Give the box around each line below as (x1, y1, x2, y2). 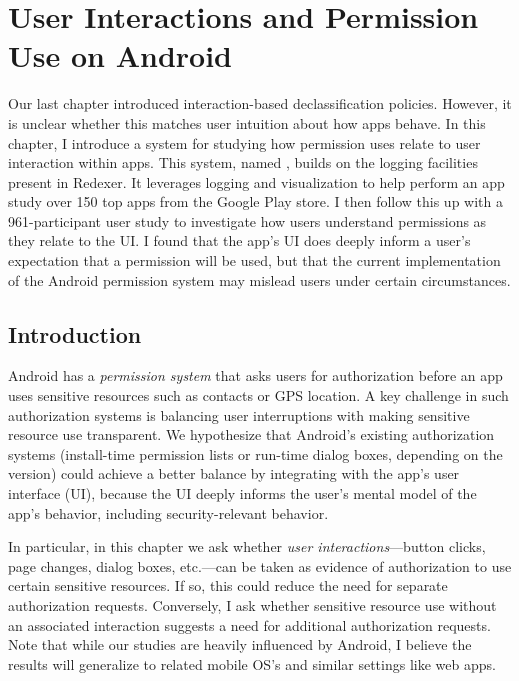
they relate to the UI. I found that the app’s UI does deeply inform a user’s (8, 230, 471, 251)
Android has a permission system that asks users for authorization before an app (8, 365, 503, 386)
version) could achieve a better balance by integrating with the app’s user (8, 463, 460, 484)
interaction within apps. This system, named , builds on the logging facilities (8, 152, 478, 173)
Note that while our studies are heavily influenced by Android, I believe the (8, 634, 472, 655)
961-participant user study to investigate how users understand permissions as (8, 210, 487, 231)
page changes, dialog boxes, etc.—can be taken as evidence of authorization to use (8, 555, 512, 576)
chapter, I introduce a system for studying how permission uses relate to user (8, 132, 481, 153)
